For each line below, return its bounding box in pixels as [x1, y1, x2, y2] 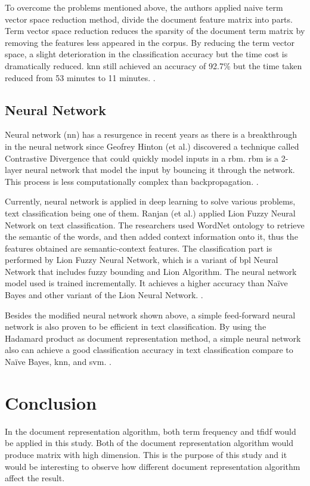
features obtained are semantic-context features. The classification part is [5, 242, 272, 254]
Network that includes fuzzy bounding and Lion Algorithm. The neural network [5, 265, 297, 277]
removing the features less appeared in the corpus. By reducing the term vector [5, 36, 295, 48]
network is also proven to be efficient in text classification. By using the [5, 320, 266, 333]
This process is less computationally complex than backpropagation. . [5, 175, 259, 187]
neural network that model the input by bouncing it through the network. [24, 163, 295, 176]
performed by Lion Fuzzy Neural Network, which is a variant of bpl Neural [5, 253, 278, 266]
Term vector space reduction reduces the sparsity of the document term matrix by [5, 24, 305, 37]
